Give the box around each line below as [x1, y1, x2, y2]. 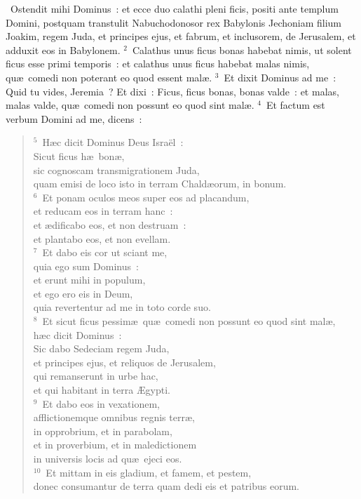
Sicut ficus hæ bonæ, [33, 148, 125, 163]
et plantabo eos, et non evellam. [33, 231, 171, 246]
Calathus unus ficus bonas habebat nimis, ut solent [132, 42, 352, 57]
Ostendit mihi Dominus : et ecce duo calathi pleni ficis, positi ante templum [10, 1, 339, 15]
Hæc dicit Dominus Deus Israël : [42, 135, 184, 149]
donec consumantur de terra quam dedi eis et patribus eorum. [33, 479, 299, 493]
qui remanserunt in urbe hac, [33, 368, 158, 383]
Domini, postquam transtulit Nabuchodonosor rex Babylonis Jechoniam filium [6, 15, 342, 29]
